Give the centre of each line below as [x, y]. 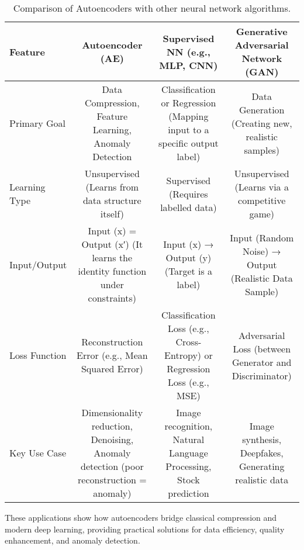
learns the [112, 257]
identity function [112, 271]
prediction [189, 493]
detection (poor [112, 466]
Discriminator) [262, 375]
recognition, [189, 426]
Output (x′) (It [112, 244]
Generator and [262, 362]
